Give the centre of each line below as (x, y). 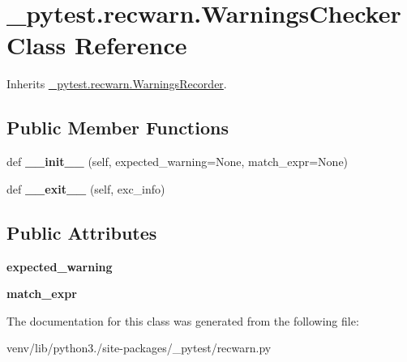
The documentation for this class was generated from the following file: (183, 320)
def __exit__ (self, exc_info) (86, 188)
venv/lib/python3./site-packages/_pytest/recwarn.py (139, 348)
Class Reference (97, 45)
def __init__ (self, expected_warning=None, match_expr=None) (178, 162)
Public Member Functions (118, 128)
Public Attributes (82, 232)
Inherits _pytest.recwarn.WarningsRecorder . (117, 84)
